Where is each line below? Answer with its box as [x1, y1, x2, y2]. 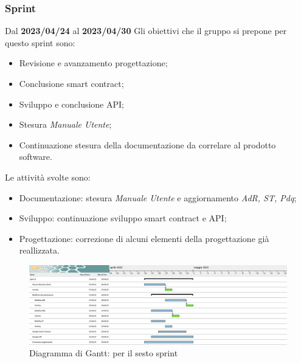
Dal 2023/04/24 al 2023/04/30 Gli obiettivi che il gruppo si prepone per [5, 24, 287, 37]
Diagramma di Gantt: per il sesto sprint [29, 347, 178, 359]
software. [19, 150, 52, 163]
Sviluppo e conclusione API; [19, 97, 124, 110]
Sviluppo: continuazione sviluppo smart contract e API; [19, 212, 227, 224]
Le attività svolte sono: [5, 170, 91, 183]
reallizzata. [19, 244, 60, 257]
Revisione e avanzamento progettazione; [19, 57, 168, 69]
